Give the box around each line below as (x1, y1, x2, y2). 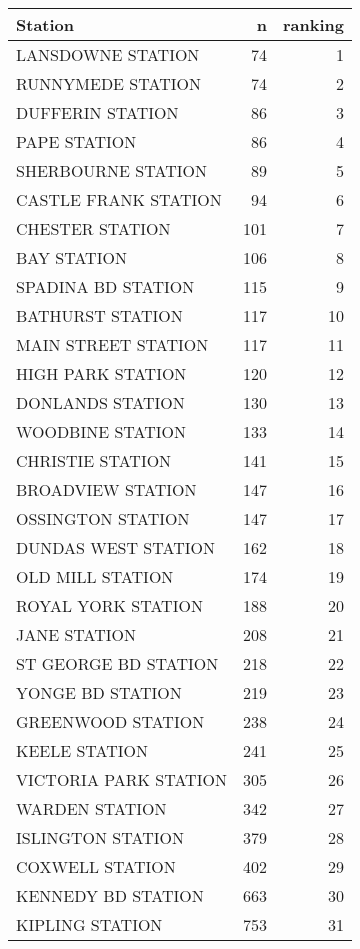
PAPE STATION (16, 130, 137, 153)
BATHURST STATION (16, 304, 183, 327)
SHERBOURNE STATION (16, 159, 207, 182)
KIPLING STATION (16, 913, 163, 936)
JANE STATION (16, 623, 137, 646)
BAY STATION (16, 246, 127, 269)
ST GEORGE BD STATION (16, 652, 219, 675)
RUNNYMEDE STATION (16, 72, 201, 95)
